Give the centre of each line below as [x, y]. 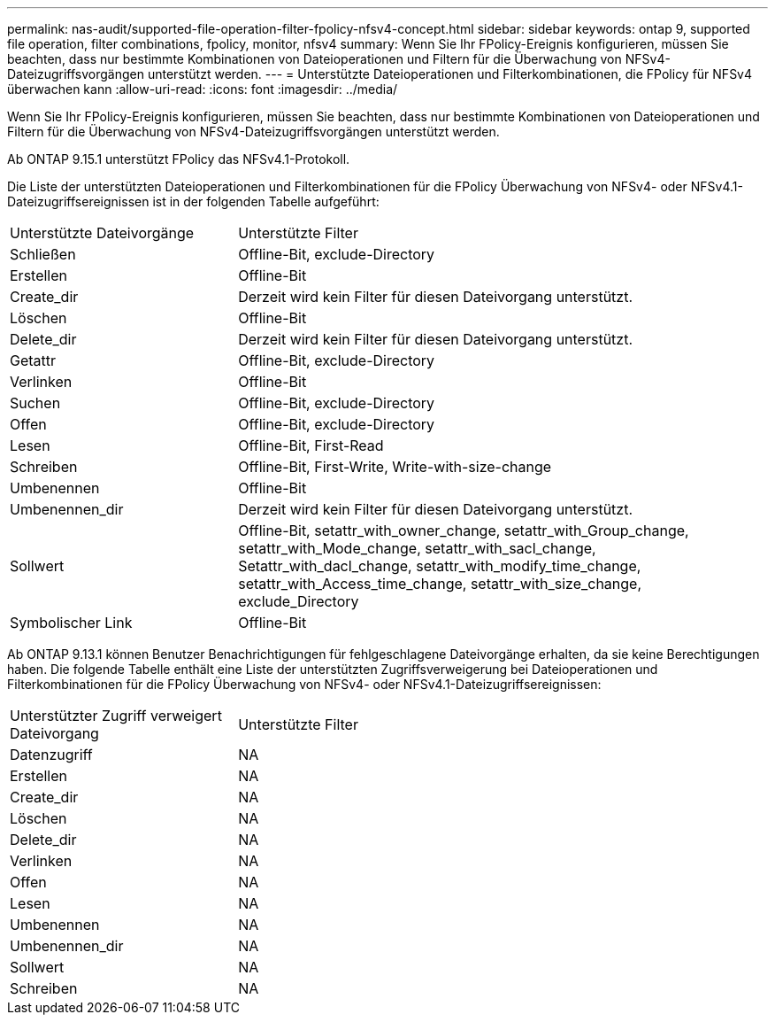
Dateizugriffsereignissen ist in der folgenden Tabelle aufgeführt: [193, 201]
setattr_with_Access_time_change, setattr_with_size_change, [440, 584]
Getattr [33, 360]
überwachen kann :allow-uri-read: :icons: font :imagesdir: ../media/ [203, 89]
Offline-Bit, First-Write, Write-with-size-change [395, 467]
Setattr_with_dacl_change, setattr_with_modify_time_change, [440, 566]
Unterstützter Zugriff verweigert [116, 716]
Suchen [35, 403]
